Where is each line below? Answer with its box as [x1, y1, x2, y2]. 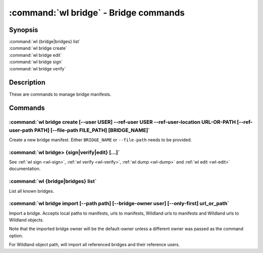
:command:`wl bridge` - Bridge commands [9, 7, 185, 18]
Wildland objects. [9, 217, 44, 223]
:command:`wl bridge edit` [9, 52, 62, 58]
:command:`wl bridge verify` [9, 66, 66, 71]
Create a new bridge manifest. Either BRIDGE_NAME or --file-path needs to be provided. [9, 136, 192, 143]
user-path [9, 127, 34, 134]
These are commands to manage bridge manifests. [9, 91, 112, 97]
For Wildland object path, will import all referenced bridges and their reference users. [9, 242, 180, 248]
